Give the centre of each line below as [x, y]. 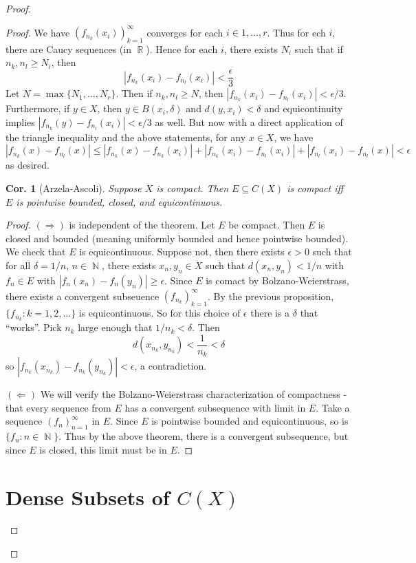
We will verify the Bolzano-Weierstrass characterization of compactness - [194, 394]
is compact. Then [193, 188]
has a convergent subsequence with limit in [215, 407]
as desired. [28, 165]
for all [18, 265]
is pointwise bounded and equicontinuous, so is [250, 421]
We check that [36, 252]
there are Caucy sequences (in [68, 49]
